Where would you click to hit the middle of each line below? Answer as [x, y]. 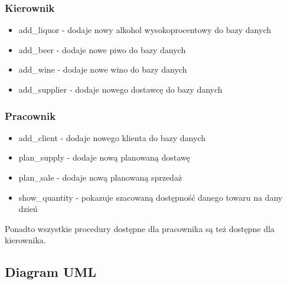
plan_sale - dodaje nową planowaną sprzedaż [100, 177]
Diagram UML [50, 272]
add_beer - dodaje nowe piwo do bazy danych [102, 49]
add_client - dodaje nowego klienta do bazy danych [112, 137]
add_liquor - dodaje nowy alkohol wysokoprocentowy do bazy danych [145, 30]
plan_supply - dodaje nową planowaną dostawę [104, 157]
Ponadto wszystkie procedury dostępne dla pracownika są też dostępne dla [140, 228]
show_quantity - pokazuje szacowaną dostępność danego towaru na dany [151, 197]
